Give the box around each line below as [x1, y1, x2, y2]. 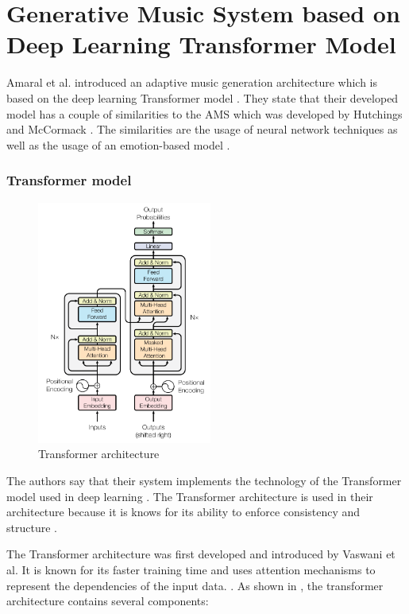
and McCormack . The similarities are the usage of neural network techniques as [6, 121, 398, 138]
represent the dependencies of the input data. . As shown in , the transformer [6, 577, 384, 593]
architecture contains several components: [6, 593, 209, 609]
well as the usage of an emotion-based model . [6, 136, 230, 153]
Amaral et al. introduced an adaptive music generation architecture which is [6, 74, 378, 91]
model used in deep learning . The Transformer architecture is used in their [6, 488, 373, 504]
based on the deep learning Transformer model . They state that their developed [6, 89, 399, 106]
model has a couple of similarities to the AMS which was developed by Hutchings [6, 105, 403, 122]
